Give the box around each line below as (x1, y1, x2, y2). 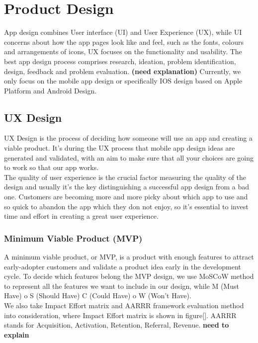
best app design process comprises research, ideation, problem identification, (4, 56, 236, 66)
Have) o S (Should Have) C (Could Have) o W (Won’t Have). (4, 290, 191, 301)
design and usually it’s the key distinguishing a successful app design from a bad (4, 181, 250, 192)
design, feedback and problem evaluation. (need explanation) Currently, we (4, 66, 241, 76)
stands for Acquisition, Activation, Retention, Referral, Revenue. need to (4, 320, 229, 330)
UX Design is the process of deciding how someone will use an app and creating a (4, 133, 253, 143)
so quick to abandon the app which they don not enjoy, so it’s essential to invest (4, 201, 249, 211)
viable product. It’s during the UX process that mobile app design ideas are (4, 143, 235, 153)
